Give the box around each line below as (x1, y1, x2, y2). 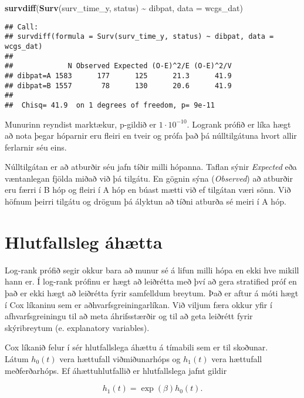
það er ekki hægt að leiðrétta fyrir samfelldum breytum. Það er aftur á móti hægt (5, 286, 299, 299)
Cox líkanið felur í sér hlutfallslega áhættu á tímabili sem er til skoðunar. (5, 341, 268, 353)
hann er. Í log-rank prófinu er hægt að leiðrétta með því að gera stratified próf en (5, 275, 297, 287)
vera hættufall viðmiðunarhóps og (59, 352, 181, 364)
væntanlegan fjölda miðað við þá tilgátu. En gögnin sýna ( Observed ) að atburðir (5, 172, 293, 184)
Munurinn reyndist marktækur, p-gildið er (5, 118, 157, 130)
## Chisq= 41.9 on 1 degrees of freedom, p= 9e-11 (5, 101, 215, 109)
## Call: (5, 22, 39, 31)
